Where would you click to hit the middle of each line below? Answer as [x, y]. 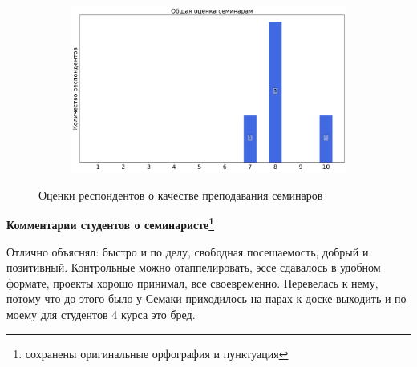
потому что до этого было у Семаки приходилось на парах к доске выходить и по [206, 298]
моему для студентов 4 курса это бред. [101, 315]
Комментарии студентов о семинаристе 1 [111, 224]
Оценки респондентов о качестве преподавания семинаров [181, 194]
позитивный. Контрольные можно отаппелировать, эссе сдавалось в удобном [194, 267]
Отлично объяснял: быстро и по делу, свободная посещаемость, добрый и [188, 251]
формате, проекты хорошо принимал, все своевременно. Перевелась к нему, [192, 282]
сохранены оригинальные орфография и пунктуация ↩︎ [157, 353]
